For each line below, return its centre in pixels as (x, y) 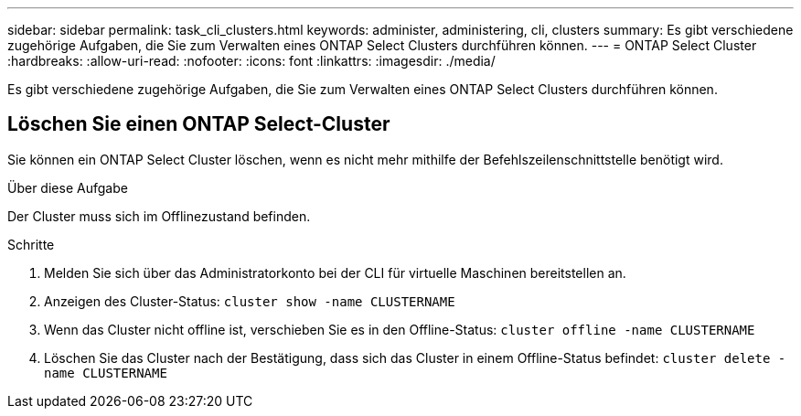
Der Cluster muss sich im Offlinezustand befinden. (159, 216)
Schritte (31, 244)
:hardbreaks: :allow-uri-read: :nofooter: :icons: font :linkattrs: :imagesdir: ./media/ (251, 61)
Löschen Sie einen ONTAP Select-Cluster (199, 124)
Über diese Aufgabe (68, 187)
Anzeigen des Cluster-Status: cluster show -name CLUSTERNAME (250, 301)
